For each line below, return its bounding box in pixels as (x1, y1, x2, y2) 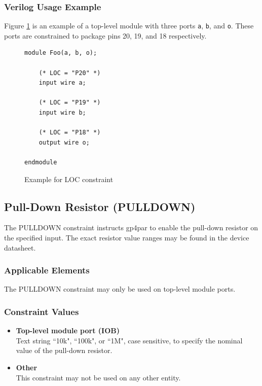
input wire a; (39, 79, 86, 87)
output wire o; (39, 138, 90, 146)
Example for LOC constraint (24, 173, 114, 184)
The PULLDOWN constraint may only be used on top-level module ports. (4, 284, 236, 294)
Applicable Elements (4, 264, 90, 276)
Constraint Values (4, 305, 79, 318)
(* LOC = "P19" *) (39, 99, 101, 107)
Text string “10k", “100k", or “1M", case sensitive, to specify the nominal (16, 335, 243, 345)
